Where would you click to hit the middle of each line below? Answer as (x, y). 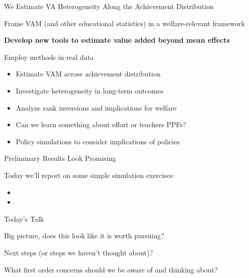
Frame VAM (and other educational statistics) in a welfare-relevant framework (124, 23)
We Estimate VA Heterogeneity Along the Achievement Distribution (109, 6)
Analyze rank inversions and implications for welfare (96, 107)
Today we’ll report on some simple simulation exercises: (89, 175)
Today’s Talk (24, 218)
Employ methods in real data (49, 57)
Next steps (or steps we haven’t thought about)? (79, 252)
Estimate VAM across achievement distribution (88, 74)
